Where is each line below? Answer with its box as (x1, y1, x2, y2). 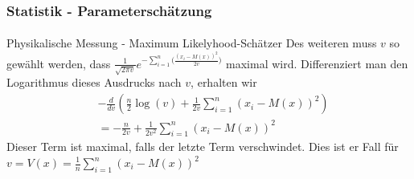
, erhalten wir (191, 74, 257, 91)
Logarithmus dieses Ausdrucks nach (6, 74, 182, 91)
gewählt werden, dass (6, 55, 111, 71)
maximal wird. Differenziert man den (226, 55, 408, 71)
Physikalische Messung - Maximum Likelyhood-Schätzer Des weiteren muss (6, 35, 377, 51)
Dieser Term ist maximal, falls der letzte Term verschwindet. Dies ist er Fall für (6, 138, 399, 155)
